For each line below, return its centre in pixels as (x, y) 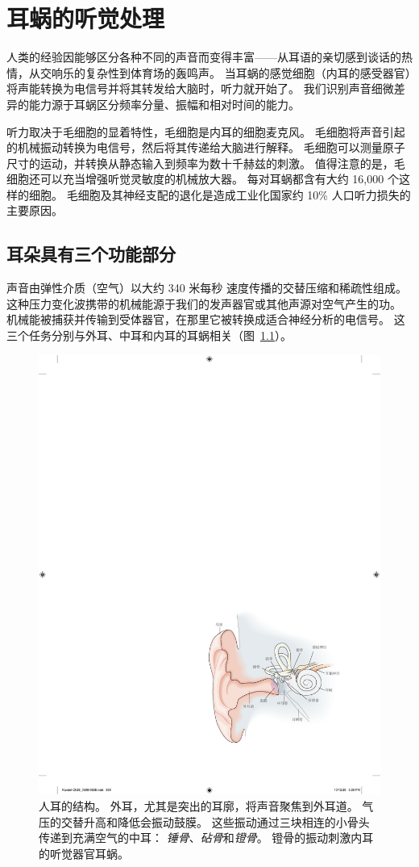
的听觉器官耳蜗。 (84, 853)
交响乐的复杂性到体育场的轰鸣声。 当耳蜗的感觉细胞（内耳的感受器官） (225, 72)
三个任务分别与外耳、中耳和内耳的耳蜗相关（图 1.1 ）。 (149, 335)
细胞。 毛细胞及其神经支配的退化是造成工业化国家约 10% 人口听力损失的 (220, 194)
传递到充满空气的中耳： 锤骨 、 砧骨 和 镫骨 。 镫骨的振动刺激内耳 (206, 838)
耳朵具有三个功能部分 (91, 254)
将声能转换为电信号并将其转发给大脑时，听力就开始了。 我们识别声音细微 (200, 88)
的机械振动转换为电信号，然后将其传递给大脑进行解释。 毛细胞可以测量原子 (206, 147)
